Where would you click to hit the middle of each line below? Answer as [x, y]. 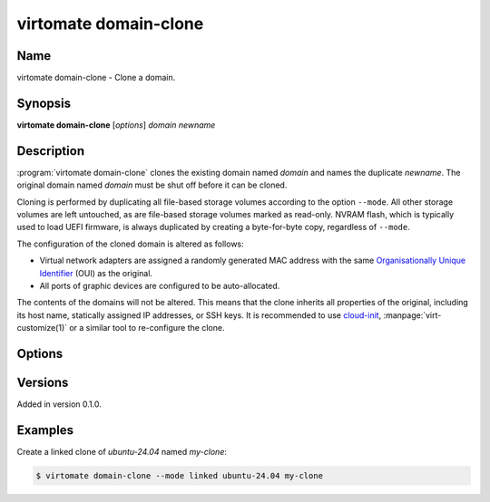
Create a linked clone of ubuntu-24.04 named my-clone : [122, 452]
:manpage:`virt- [412, 315]
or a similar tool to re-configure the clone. [147, 328]
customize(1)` [42, 328]
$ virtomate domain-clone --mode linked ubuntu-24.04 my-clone [180, 475]
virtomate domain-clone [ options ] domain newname [116, 125]
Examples [45, 430]
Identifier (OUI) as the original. [96, 273]
